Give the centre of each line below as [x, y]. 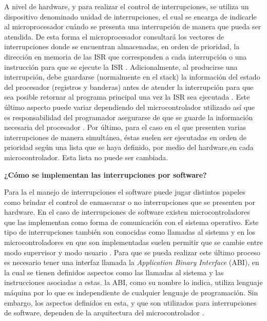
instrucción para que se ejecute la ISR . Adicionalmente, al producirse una [121, 67]
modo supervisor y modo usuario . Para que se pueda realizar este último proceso [132, 252]
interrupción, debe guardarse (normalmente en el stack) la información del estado [132, 77]
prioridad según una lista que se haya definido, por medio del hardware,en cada [129, 147]
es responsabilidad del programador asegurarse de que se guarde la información [129, 117]
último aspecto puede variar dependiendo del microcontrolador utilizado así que [130, 107]
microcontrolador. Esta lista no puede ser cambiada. [86, 157]
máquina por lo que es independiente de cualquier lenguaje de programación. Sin [131, 292]
